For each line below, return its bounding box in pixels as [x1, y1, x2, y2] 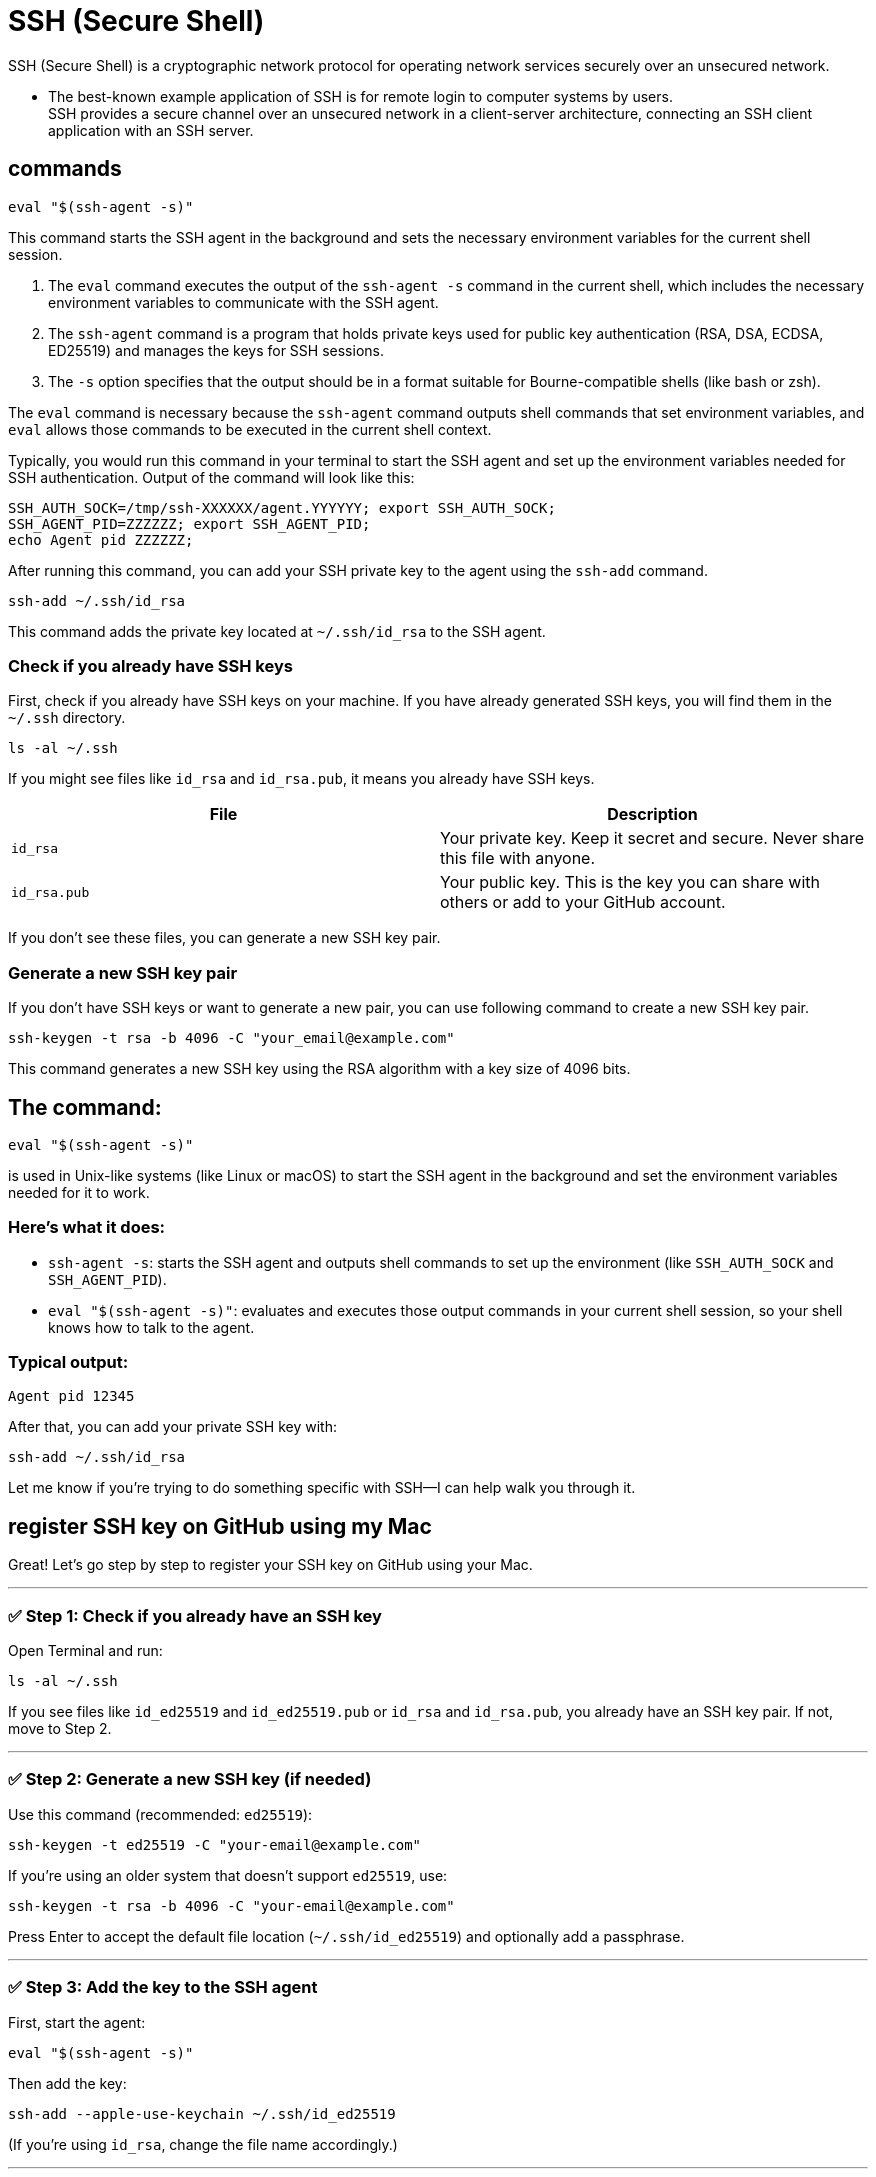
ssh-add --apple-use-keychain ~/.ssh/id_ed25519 [8, 2105, 396, 2122]
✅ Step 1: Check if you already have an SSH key [8, 1605, 382, 1626]
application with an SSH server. [48, 121, 254, 139]
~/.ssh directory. [8, 709, 126, 727]
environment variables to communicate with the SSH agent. [48, 293, 439, 311]
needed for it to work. [8, 1183, 150, 1201]
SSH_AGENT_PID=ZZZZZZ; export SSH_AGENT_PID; [8, 515, 371, 532]
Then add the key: [8, 2074, 127, 2092]
